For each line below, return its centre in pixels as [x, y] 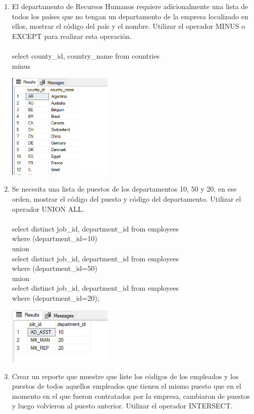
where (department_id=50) [55, 268]
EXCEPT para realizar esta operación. [72, 36]
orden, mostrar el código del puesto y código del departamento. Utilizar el [126, 199]
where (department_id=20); [56, 298]
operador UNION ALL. [48, 209]
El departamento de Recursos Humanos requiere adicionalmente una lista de [130, 6]
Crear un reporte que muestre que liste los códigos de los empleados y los [125, 376]
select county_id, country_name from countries [86, 55]
